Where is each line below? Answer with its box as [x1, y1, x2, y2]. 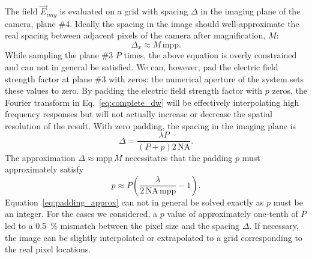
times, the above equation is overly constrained [124, 49, 297, 61]
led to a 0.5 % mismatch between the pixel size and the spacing [5, 219, 240, 231]
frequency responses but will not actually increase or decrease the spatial [5, 108, 272, 120]
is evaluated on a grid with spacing [59, 5, 188, 17]
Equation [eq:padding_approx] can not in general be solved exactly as [5, 195, 264, 208]
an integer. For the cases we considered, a [5, 207, 158, 220]
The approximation [5, 151, 76, 163]
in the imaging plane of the [200, 5, 301, 17]
